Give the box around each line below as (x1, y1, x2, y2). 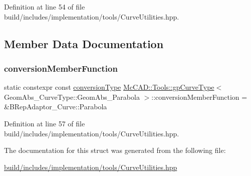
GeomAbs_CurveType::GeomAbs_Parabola (4, 91, 140, 102)
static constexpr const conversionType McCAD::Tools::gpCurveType (4, 82, 214, 92)
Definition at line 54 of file (4, 2, 85, 12)
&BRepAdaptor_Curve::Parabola (4, 101, 107, 112)
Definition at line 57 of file (4, 118, 85, 128)
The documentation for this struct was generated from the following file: (4, 145, 226, 155)
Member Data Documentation (4, 36, 164, 51)
